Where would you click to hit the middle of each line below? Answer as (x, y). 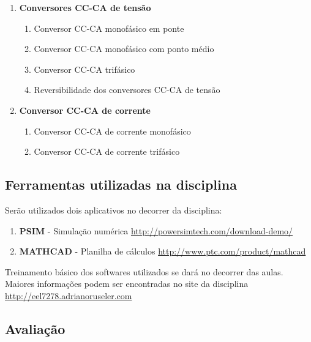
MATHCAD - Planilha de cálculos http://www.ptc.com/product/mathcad (163, 251)
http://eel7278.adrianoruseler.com (69, 295)
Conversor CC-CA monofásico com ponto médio (124, 49)
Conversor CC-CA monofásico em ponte (109, 28)
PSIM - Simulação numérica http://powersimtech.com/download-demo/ (156, 230)
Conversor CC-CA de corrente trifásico (107, 151)
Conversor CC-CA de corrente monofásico (112, 131)
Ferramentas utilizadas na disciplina (121, 184)
